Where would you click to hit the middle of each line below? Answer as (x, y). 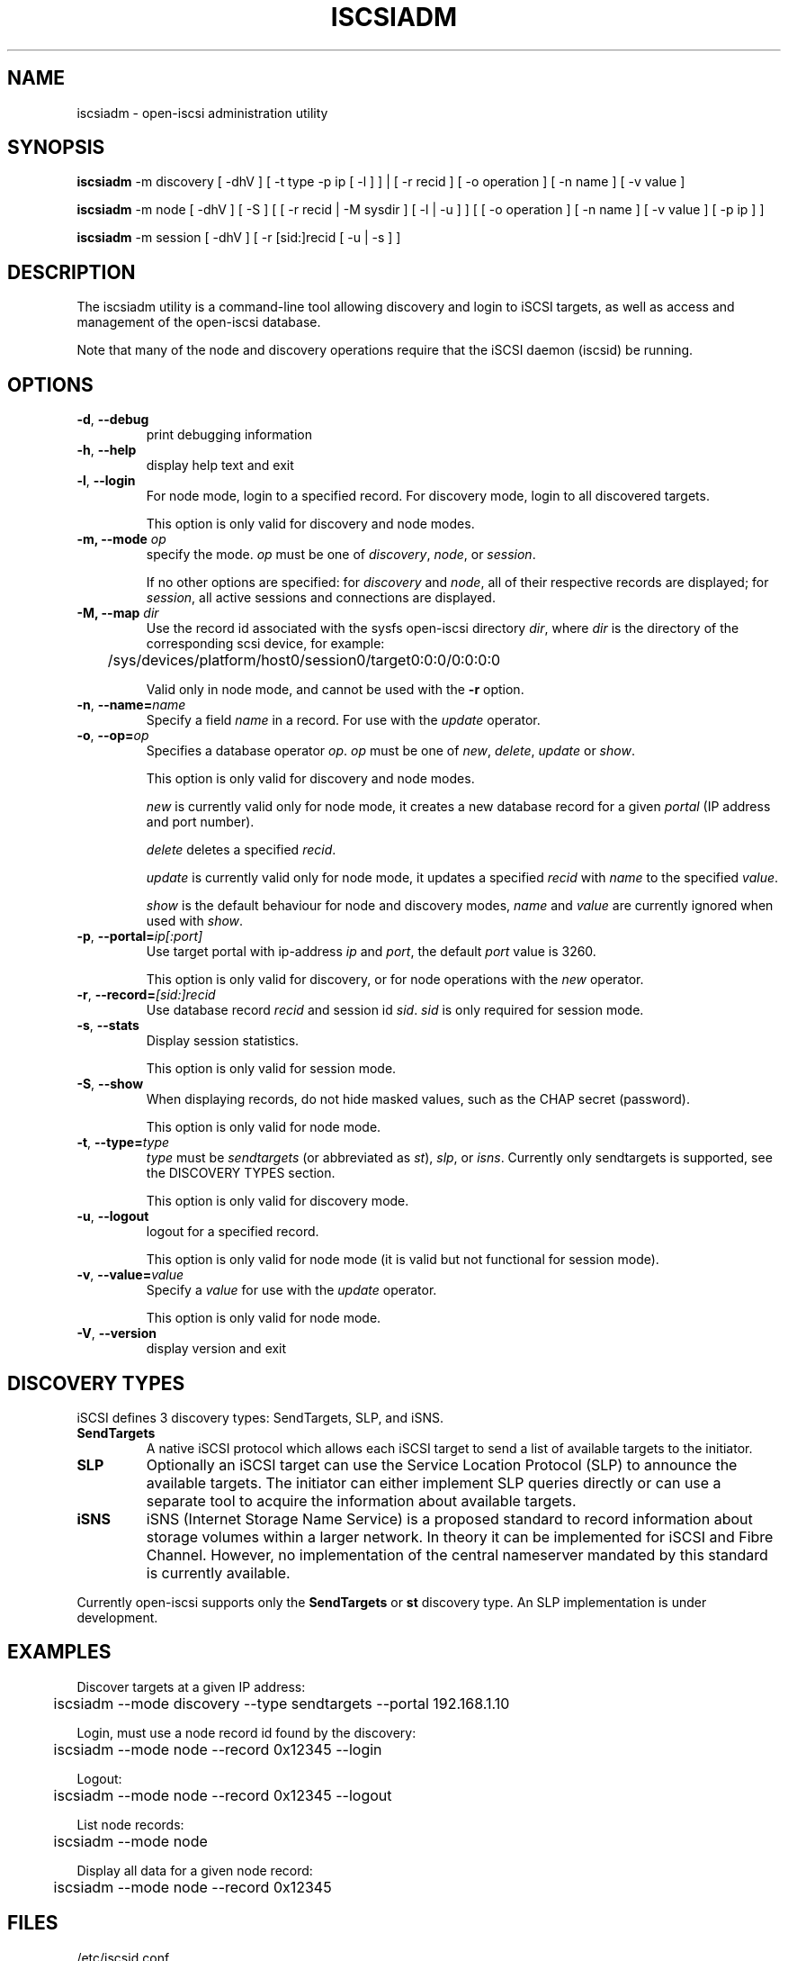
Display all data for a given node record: (195, 1870)
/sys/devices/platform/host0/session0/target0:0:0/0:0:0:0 (304, 660)
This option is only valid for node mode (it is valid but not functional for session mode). (403, 1260)
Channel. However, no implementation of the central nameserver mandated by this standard (457, 1554)
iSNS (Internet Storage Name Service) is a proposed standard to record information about (449, 1518)
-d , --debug (113, 420)
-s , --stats (108, 1026)
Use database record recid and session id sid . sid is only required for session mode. (395, 1010)
